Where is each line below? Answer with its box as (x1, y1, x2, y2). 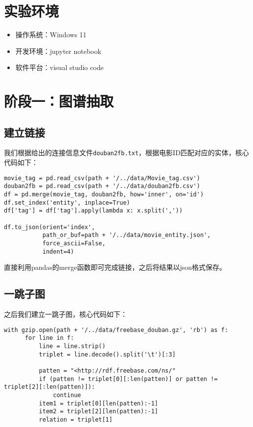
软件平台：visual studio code (15, 62, 104, 72)
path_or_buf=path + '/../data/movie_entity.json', (42, 232, 211, 239)
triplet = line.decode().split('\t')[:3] (39, 351, 176, 358)
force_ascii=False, (42, 239, 106, 247)
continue (53, 391, 81, 399)
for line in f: (24, 334, 74, 342)
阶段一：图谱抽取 (4, 91, 114, 111)
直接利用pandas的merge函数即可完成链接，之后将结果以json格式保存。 (4, 262, 227, 272)
